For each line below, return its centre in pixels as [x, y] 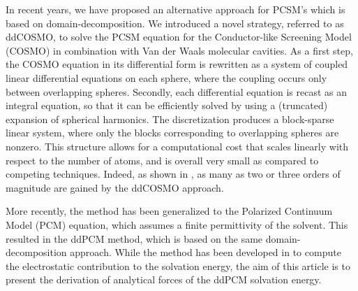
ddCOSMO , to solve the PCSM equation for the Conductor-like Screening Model [179, 37]
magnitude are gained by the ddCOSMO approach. [115, 187]
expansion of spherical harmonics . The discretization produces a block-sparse [170, 119]
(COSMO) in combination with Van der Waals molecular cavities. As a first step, [179, 50]
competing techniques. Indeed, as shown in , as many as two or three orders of [173, 174]
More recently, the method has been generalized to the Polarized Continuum [169, 211]
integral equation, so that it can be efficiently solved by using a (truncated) [167, 105]
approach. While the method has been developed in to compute [206, 252]
